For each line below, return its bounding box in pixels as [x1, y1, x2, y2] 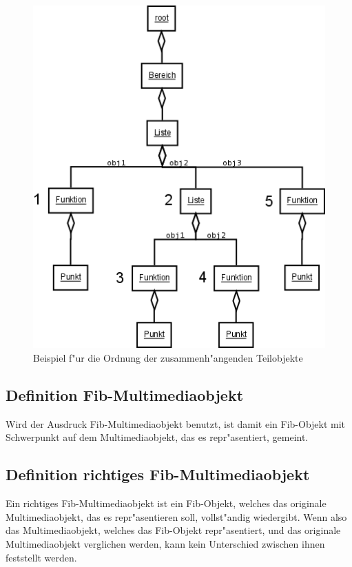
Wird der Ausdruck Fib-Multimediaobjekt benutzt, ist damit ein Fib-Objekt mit [6, 416, 346, 431]
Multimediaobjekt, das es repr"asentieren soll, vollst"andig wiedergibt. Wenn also [6, 509, 347, 524]
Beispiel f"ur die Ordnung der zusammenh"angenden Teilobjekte [33, 351, 303, 365]
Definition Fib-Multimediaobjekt [6, 384, 244, 406]
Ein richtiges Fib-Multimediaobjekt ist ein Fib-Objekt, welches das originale [6, 496, 327, 511]
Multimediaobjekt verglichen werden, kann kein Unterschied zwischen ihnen [6, 537, 325, 551]
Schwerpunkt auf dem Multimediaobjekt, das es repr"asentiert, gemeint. [6, 430, 309, 444]
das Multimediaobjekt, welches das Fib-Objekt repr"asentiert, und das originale [6, 523, 341, 537]
